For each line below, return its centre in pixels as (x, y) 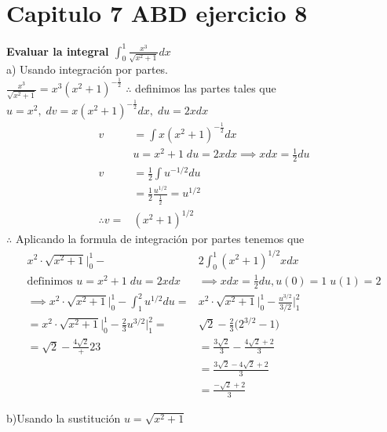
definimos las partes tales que (206, 88)
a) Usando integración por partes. (88, 69)
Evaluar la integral (58, 51)
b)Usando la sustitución (64, 417)
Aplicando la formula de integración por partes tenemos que (160, 239)
